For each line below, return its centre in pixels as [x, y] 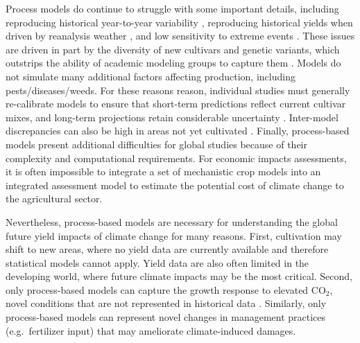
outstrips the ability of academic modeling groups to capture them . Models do [173, 63]
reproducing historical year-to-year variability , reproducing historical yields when [179, 22]
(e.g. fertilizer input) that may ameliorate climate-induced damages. [151, 330]
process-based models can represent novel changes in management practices [166, 317]
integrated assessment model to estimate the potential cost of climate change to [175, 185]
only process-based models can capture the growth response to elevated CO [166, 289]
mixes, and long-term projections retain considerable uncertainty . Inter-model [172, 117]
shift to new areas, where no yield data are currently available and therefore [167, 249]
